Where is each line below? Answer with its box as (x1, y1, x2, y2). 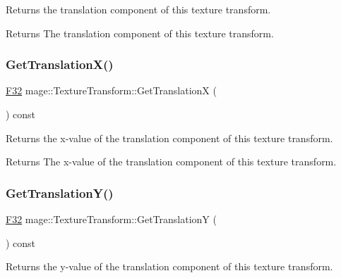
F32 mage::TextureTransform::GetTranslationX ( (6, 83, 217, 98)
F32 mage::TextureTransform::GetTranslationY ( (6, 212, 217, 226)
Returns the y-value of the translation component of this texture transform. (6, 259, 333, 274)
